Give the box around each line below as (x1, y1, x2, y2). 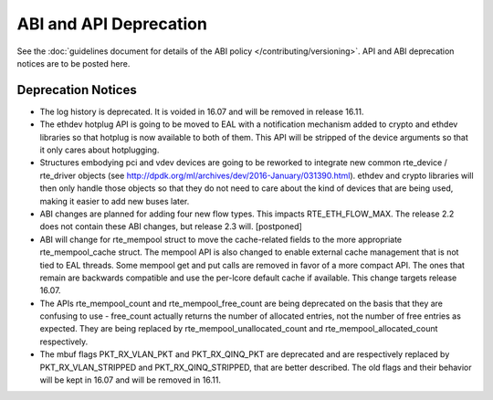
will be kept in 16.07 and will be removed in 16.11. (39, 374, 221, 385)
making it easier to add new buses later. (39, 195, 190, 206)
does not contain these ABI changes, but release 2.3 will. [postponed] (39, 221, 303, 232)
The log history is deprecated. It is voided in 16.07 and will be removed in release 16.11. (39, 106, 364, 117)
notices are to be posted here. (16, 58, 131, 68)
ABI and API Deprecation (16, 14, 207, 34)
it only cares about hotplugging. (39, 144, 160, 155)
